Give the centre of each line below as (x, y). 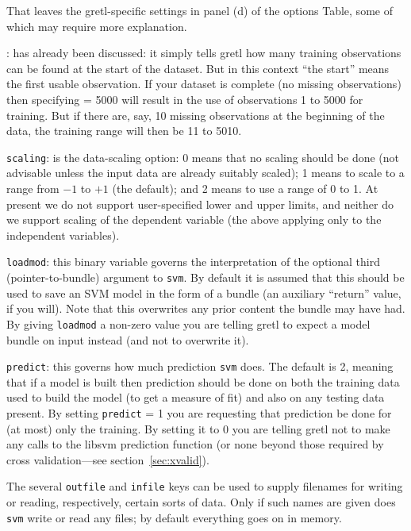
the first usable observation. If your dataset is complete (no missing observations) (204, 84)
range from (33, 188)
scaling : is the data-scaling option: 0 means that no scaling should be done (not (203, 157)
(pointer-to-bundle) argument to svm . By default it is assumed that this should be (205, 277)
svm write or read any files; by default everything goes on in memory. (174, 517)
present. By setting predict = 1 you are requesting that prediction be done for (199, 412)
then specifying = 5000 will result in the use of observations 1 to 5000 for (185, 99)
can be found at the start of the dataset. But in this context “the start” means (198, 68)
